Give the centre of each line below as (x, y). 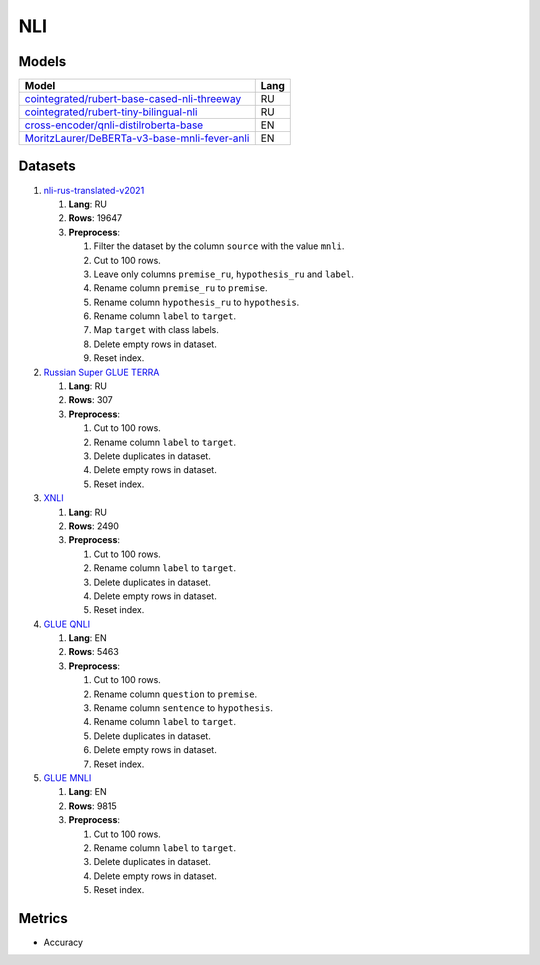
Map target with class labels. (156, 330)
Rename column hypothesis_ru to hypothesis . (196, 302)
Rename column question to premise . (175, 694)
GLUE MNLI (67, 777)
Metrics (43, 918)
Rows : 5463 (93, 652)
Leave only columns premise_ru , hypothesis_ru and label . (224, 274)
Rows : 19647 (95, 218)
